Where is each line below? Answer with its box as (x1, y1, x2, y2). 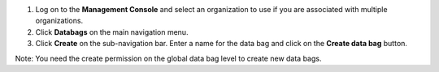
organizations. (35, 16, 84, 26)
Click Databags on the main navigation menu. (35, 27, 189, 36)
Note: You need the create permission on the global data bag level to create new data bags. (15, 53, 322, 63)
